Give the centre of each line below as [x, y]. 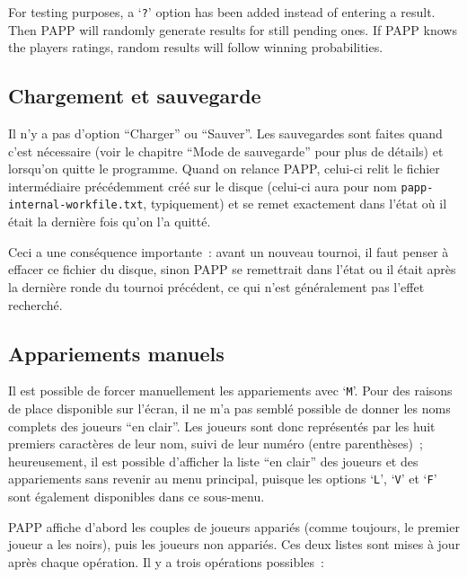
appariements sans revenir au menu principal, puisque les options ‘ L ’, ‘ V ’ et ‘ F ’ [223, 479]
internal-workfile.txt [76, 205]
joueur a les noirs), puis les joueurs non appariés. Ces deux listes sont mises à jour [234, 544]
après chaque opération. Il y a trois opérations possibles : [166, 561]
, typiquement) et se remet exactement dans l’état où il [295, 204]
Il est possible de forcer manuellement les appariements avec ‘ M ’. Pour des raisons [230, 391]
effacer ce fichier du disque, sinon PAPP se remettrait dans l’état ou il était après [232, 269]
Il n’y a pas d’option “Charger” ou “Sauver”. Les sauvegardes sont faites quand [225, 133]
